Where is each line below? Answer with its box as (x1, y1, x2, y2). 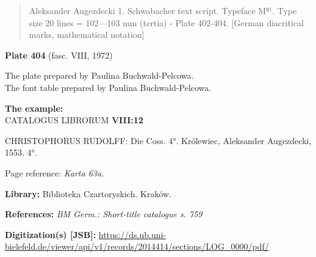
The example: (5, 101, 63, 114)
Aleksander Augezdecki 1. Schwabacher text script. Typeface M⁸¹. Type (29, 4, 297, 16)
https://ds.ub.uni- (98, 228, 167, 241)
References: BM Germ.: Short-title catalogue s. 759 (5, 208, 203, 220)
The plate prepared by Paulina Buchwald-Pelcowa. (5, 69, 194, 82)
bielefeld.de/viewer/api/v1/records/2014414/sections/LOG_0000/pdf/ (5, 240, 269, 253)
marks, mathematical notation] (29, 28, 145, 41)
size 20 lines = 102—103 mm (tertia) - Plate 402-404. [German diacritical (29, 16, 304, 29)
